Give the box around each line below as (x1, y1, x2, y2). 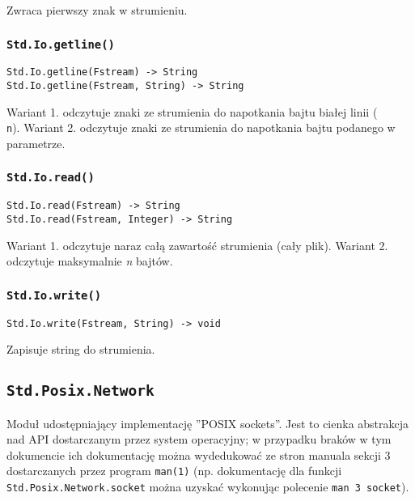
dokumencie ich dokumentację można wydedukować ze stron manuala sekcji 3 (6, 446, 391, 463)
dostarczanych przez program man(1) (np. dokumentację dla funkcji (6, 462, 342, 479)
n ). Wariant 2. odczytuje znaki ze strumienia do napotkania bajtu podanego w (6, 119, 396, 136)
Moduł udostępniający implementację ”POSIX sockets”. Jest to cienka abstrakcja (6, 414, 409, 431)
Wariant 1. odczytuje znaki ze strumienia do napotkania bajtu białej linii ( (6, 103, 378, 120)
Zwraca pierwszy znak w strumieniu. (6, 2, 188, 18)
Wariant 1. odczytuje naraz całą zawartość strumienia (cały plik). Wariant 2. (6, 236, 388, 253)
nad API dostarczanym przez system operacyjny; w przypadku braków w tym (6, 431, 392, 448)
